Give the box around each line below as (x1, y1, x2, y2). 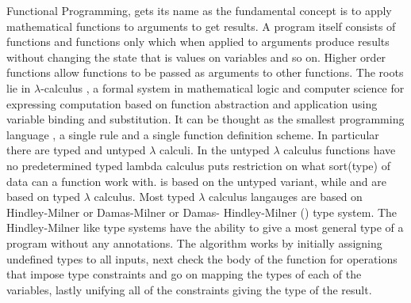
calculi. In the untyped (159, 142, 270, 158)
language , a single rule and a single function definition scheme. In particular (6, 126, 379, 142)
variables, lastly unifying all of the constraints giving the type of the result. (6, 281, 372, 297)
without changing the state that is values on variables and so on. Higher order (6, 48, 386, 65)
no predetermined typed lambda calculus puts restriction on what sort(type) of (6, 157, 390, 173)
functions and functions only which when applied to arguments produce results (6, 33, 390, 50)
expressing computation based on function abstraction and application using (6, 95, 378, 112)
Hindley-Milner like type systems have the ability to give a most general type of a (6, 219, 404, 236)
